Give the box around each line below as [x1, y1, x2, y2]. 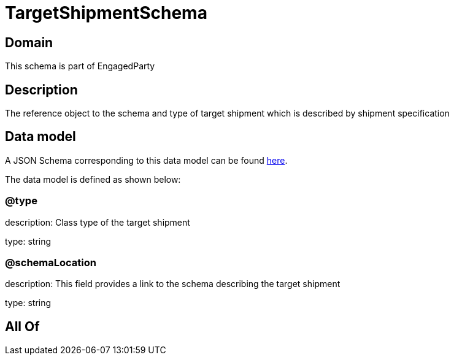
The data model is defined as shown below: [5, 174, 181, 185]
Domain [5, 34, 53, 50]
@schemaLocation [5, 256, 96, 269]
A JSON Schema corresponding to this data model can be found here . [5, 155, 288, 166]
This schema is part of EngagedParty [5, 61, 155, 72]
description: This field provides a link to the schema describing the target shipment [5, 278, 340, 289]
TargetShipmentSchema [5, 2, 207, 23]
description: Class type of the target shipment [5, 216, 190, 228]
